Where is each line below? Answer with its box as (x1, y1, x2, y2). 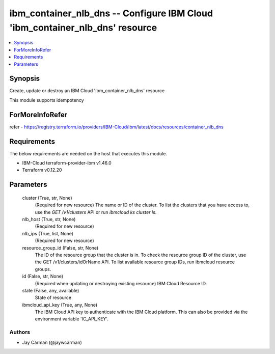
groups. (35, 266, 51, 272)
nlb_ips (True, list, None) (22, 230, 74, 236)
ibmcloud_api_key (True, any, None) (22, 302, 98, 308)
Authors (9, 329, 31, 336)
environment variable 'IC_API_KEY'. (35, 316, 109, 322)
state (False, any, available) (22, 287, 79, 293)
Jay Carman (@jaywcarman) (22, 339, 82, 345)
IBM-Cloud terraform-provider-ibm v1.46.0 (22, 160, 112, 166)
